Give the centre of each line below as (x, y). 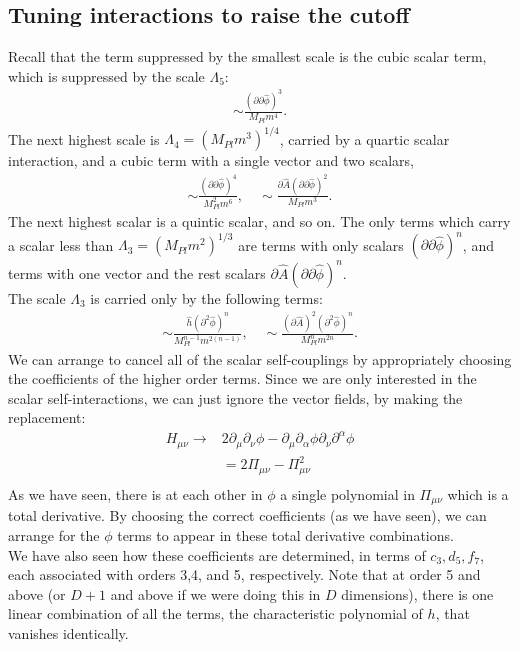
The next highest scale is (84, 138)
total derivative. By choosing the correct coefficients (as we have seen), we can (247, 515)
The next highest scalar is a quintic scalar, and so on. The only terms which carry (259, 221)
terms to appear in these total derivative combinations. (285, 534)
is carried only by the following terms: (206, 297)
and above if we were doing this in (215, 593)
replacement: (47, 417)
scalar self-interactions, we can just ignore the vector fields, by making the (235, 397)
